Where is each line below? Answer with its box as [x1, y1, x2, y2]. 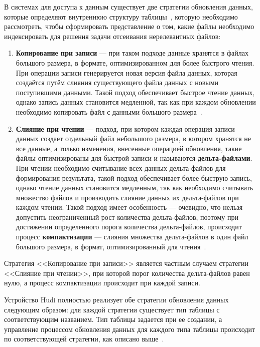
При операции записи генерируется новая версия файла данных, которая [16, 67, 237, 78]
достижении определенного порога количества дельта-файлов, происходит [16, 221, 242, 232]
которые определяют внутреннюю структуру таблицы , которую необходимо [4, 11, 238, 22]
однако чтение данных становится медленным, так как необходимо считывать [16, 182, 253, 193]
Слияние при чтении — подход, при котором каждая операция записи [16, 123, 235, 134]
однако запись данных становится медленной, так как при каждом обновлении [16, 97, 256, 107]
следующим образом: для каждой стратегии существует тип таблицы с [4, 304, 220, 314]
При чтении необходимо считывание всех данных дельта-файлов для [16, 162, 226, 173]
